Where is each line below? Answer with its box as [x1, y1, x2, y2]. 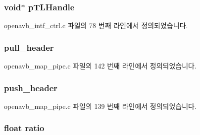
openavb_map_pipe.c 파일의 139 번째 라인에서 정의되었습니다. [4, 101, 197, 111]
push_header [4, 81, 58, 94]
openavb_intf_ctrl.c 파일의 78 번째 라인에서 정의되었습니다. [4, 20, 188, 31]
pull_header [4, 41, 54, 53]
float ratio [4, 122, 45, 134]
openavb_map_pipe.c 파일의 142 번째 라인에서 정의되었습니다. [4, 61, 197, 71]
